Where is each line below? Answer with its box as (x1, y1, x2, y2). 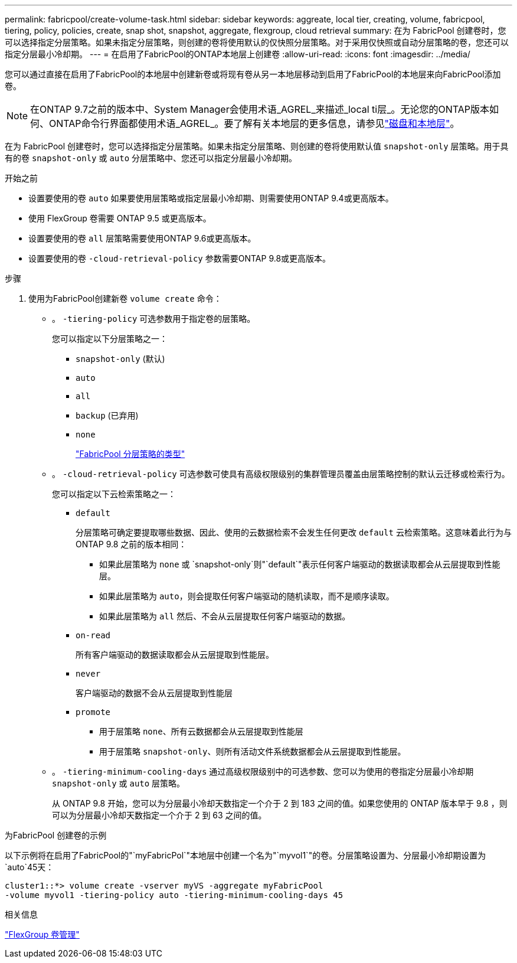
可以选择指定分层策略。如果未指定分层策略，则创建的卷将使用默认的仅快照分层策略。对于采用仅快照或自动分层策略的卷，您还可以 (5, 37, 509, 47)
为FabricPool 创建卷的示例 (5, 830, 107, 840)
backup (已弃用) (76, 410, 139, 420)
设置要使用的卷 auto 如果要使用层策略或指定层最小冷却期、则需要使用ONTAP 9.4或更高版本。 (28, 193, 394, 203)
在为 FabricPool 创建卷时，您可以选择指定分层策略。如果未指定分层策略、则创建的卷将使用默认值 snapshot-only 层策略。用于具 (5, 141, 509, 151)
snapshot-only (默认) (76, 354, 165, 364)
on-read (76, 631, 111, 640)
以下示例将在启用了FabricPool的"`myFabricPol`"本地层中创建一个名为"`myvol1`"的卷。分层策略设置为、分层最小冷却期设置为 (5, 850, 486, 860)
